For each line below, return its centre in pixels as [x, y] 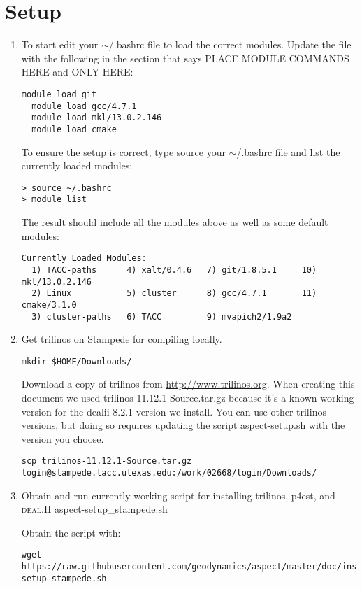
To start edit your [60, 44]
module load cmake [74, 129]
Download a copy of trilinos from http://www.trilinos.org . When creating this [188, 384]
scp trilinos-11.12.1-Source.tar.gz [107, 461]
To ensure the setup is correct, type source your [123, 151]
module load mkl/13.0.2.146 [97, 118]
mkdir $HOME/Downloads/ [77, 361]
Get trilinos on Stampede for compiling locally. [122, 339]
